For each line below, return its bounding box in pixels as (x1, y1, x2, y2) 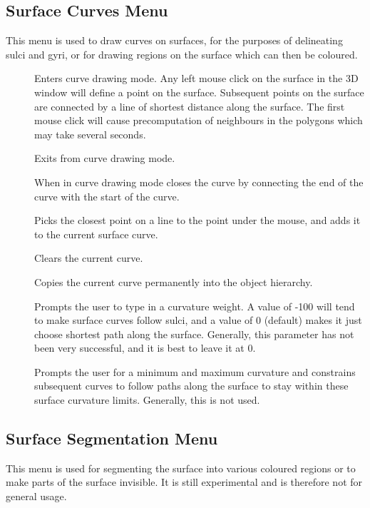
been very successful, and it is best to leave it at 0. (34, 340, 256, 355)
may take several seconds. (34, 126, 146, 141)
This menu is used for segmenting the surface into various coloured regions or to (6, 460, 356, 475)
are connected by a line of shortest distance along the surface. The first (34, 98, 345, 113)
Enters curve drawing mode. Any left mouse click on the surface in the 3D (34, 71, 359, 86)
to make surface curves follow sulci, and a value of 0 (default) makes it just (34, 313, 362, 327)
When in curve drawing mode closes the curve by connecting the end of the (34, 174, 364, 189)
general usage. (6, 489, 67, 504)
